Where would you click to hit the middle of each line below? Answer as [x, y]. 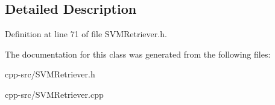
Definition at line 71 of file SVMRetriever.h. [86, 34]
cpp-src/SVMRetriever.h [50, 74]
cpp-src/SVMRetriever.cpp [54, 94]
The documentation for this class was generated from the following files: [138, 54]
